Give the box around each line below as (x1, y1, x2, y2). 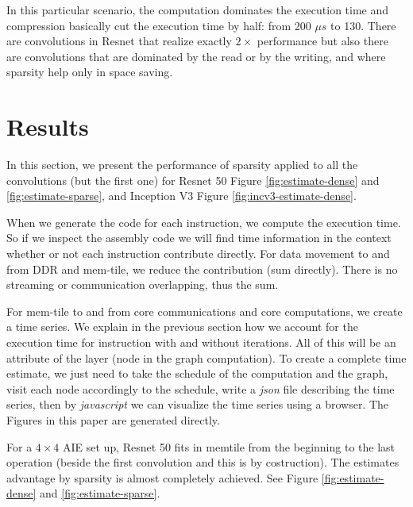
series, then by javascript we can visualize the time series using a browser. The (6, 396, 389, 413)
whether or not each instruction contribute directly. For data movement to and (6, 245, 390, 262)
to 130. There (330, 17, 396, 33)
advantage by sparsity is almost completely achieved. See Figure (6, 469, 318, 486)
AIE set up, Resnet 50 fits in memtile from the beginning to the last (63, 438, 396, 455)
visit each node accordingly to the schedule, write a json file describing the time (6, 380, 395, 397)
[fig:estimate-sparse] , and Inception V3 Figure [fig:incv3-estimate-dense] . (6, 187, 357, 204)
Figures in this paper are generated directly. (6, 412, 220, 428)
